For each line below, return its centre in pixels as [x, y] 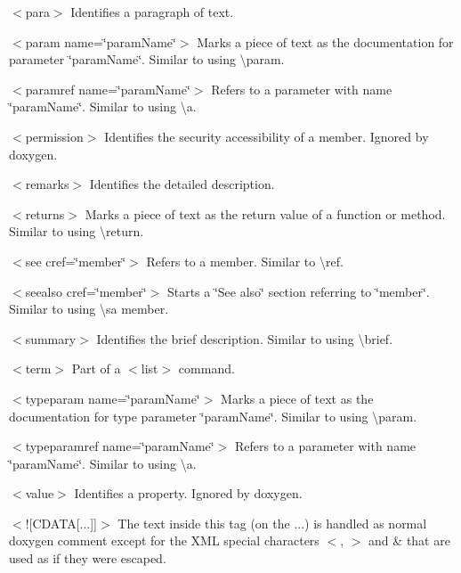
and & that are [409, 540]
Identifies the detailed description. [182, 184]
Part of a [96, 368]
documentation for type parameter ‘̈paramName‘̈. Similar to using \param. [213, 416]
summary [51, 338]
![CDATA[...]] [61, 523]
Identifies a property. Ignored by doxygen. [188, 493]
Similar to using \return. [77, 231]
